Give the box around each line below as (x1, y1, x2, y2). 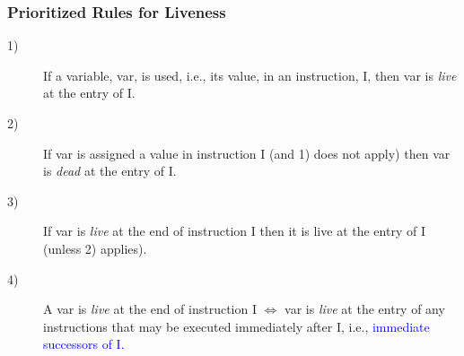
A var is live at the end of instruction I (43, 300, 258, 318)
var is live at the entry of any (285, 300, 445, 318)
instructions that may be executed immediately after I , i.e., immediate (43, 317, 430, 335)
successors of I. (43, 334, 125, 353)
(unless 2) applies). (43, 239, 147, 257)
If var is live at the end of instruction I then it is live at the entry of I (43, 221, 425, 240)
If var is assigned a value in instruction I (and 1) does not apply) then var (43, 143, 451, 162)
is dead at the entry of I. (43, 161, 177, 180)
